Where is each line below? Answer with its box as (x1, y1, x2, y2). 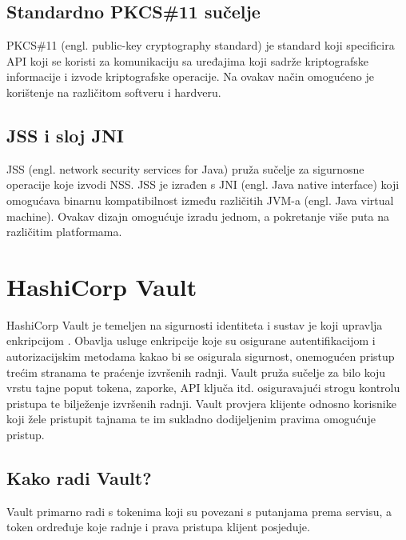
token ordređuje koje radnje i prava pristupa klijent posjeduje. (6, 518, 310, 535)
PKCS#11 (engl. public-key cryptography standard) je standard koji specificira (6, 37, 395, 54)
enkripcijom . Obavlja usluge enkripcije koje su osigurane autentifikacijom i (6, 332, 376, 349)
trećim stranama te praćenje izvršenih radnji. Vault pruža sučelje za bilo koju (6, 363, 386, 380)
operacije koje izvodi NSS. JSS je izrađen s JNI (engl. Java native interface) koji (6, 176, 400, 193)
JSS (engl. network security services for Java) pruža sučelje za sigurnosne (6, 160, 364, 177)
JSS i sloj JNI (6, 122, 125, 147)
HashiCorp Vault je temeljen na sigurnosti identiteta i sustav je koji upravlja (6, 316, 383, 333)
